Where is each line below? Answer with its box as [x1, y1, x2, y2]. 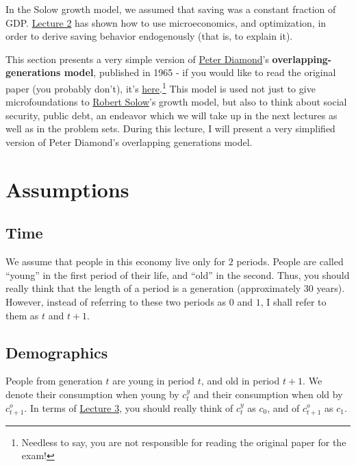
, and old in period [201, 373, 280, 388]
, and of [267, 400, 300, 415]
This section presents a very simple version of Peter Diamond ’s [5, 51, 269, 66]
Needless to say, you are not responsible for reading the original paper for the [21, 434, 346, 449]
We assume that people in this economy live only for [5, 254, 226, 269]
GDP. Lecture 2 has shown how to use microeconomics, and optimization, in [5, 15, 327, 29]
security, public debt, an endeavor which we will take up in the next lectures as [5, 108, 338, 122]
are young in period [112, 373, 195, 388]
